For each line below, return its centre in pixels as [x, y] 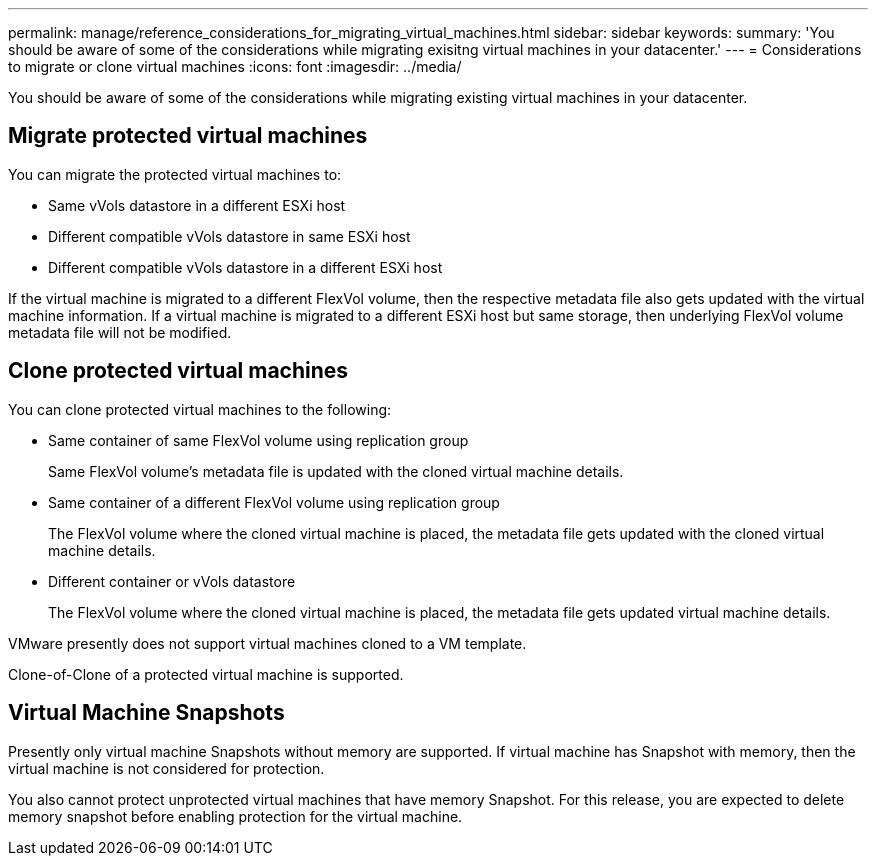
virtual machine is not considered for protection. [166, 768]
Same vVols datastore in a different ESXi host [197, 205]
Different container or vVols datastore [172, 581]
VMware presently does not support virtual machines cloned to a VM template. [267, 643]
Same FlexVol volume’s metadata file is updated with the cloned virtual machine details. [336, 471]
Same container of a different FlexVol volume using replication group [274, 502]
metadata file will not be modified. [120, 332]
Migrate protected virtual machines [188, 136]
